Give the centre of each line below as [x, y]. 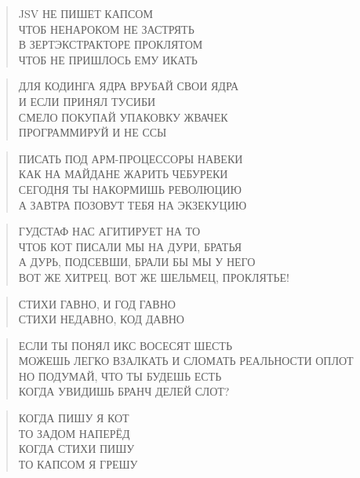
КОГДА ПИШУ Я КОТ [74, 418]
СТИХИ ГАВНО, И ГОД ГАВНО [97, 303]
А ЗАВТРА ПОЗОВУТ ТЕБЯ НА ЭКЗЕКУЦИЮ [133, 204]
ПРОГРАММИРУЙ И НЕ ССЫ [93, 132]
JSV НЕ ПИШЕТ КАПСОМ [85, 13]
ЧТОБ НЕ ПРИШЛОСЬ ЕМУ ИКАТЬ [108, 59]
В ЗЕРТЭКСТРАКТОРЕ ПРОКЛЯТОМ [111, 44]
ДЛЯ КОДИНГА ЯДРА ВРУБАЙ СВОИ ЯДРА [128, 86]
